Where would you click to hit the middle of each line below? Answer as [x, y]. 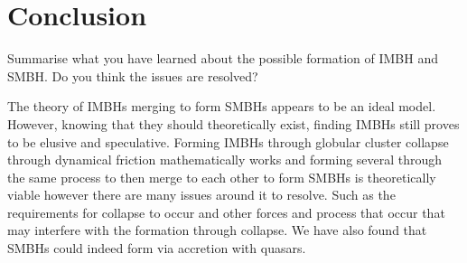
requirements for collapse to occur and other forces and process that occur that [226, 212]
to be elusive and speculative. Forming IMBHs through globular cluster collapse [228, 141]
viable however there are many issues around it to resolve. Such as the [201, 195]
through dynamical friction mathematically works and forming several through [225, 160]
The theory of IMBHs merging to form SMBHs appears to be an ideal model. [222, 106]
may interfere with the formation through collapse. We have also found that [217, 230]
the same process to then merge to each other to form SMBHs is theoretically [222, 177]
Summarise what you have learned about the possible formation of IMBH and [223, 58]
